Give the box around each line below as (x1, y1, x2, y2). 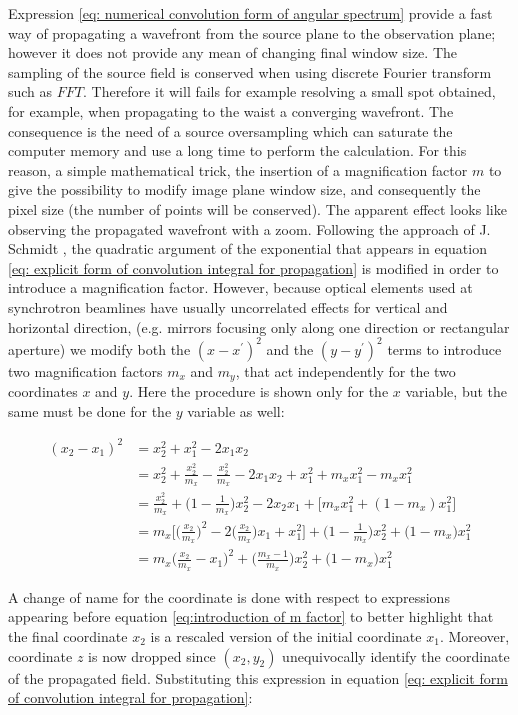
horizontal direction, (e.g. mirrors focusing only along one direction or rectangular (8, 316, 510, 337)
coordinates (8, 381, 78, 402)
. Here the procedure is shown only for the (129, 381, 389, 402)
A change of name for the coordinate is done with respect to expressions (8, 586, 450, 607)
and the (266, 338, 314, 359)
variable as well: (187, 400, 285, 421)
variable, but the (405, 381, 508, 402)
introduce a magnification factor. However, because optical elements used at (8, 277, 473, 298)
